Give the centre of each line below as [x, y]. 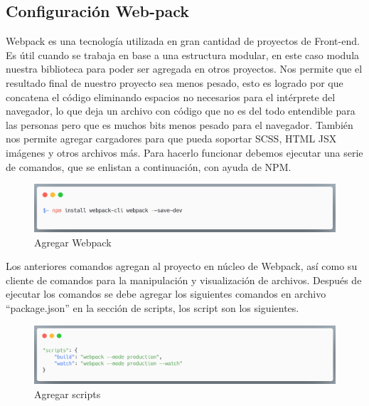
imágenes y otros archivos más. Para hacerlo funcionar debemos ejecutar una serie [184, 152]
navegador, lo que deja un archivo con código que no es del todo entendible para [181, 111]
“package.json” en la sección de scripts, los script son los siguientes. [153, 308]
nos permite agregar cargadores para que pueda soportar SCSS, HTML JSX [171, 139]
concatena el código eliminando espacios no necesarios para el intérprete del [171, 97]
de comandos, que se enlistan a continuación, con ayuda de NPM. [149, 166]
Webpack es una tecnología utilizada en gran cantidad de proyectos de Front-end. [183, 41]
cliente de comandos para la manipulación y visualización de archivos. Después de [184, 280]
